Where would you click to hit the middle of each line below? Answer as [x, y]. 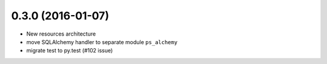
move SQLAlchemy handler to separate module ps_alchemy [102, 42]
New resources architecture [61, 34]
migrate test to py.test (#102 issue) [70, 51]
